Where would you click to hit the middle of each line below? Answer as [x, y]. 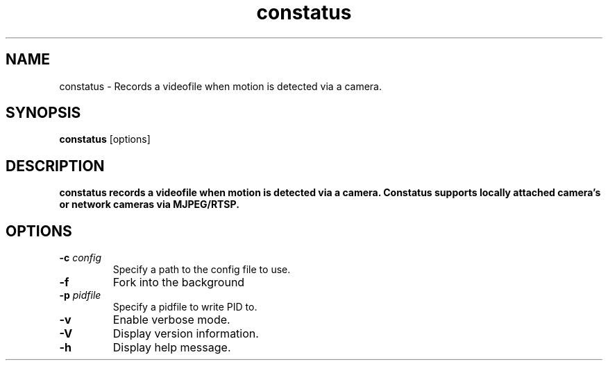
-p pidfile [80, 295]
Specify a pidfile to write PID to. [185, 307]
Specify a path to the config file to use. [202, 270]
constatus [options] [105, 139]
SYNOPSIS [43, 113]
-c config [81, 258]
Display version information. [186, 334]
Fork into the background [179, 282]
